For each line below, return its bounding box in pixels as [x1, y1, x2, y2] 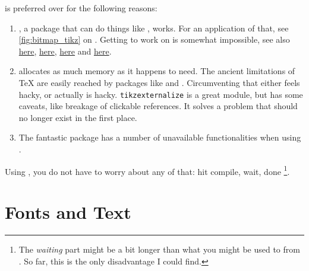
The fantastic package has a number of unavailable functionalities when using [18, 131, 301, 144]
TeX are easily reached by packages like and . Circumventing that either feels [18, 76, 300, 88]
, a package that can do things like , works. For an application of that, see [18, 21, 289, 34]
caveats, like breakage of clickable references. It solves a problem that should [18, 100, 298, 112]
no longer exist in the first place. [18, 111, 137, 123]
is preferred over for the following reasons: [5, 2, 157, 14]
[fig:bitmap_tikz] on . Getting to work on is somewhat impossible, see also [18, 33, 290, 46]
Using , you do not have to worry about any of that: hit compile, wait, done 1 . [5, 163, 290, 177]
